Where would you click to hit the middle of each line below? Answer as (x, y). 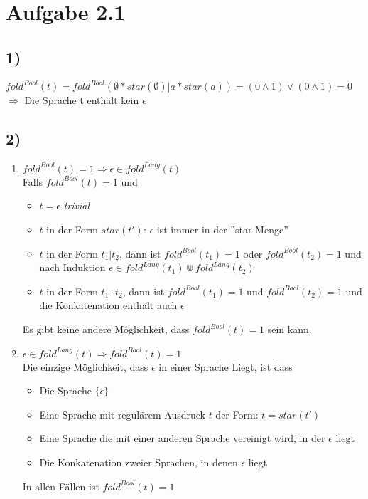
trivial (77, 205)
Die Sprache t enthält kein (82, 100)
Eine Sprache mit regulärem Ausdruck (122, 414)
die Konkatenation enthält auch (108, 305)
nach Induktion (72, 267)
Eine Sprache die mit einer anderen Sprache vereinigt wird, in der (182, 438)
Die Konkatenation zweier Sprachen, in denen (139, 462)
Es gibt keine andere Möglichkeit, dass (106, 329)
